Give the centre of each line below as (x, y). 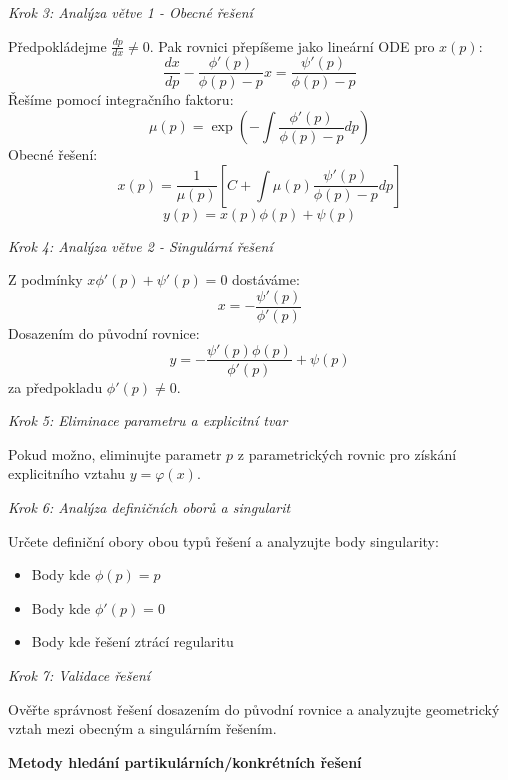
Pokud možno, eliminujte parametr (115, 453)
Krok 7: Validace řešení (79, 674)
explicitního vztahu (67, 473)
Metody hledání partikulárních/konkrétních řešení (185, 761)
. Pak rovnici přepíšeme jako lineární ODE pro (292, 45)
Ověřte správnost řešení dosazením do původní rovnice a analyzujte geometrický (254, 708)
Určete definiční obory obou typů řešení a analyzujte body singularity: (223, 540)
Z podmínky (45, 279)
